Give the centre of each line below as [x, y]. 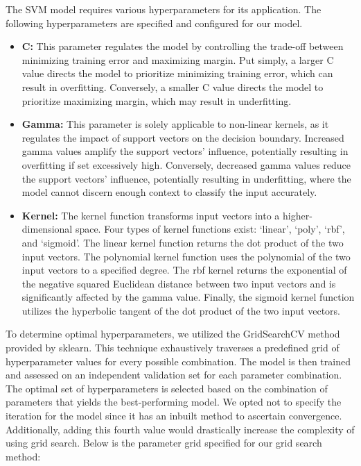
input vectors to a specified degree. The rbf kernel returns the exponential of [184, 270]
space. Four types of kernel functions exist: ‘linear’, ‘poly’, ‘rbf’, [210, 229]
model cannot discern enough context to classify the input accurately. [169, 192]
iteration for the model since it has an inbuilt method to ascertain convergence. [174, 416]
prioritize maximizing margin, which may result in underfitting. [157, 100]
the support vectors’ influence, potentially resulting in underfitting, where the [186, 178]
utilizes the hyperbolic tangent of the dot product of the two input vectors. [181, 310]
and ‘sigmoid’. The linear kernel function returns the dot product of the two [183, 242]
